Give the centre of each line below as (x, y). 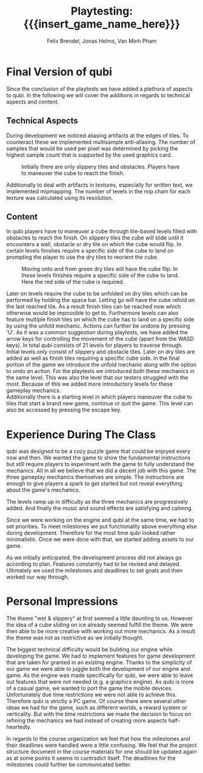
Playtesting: (102, 11)
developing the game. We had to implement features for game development (101, 656)
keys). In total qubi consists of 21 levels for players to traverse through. (95, 345)
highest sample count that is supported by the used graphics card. (89, 155)
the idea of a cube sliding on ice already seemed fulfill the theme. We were (100, 625)
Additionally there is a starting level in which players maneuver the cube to (99, 397)
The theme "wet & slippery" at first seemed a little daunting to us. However (100, 619)
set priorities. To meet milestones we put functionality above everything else (101, 526)
